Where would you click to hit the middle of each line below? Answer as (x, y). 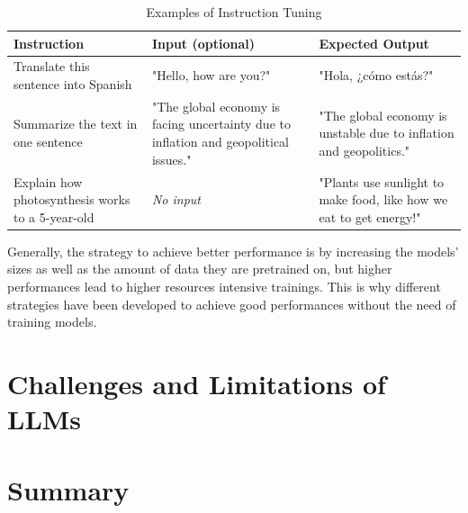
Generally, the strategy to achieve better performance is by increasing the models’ (233, 251)
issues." (171, 159)
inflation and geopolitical (220, 142)
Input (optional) (203, 43)
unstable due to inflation (387, 133)
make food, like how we (383, 199)
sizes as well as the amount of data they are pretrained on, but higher (200, 269)
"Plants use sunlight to (382, 181)
